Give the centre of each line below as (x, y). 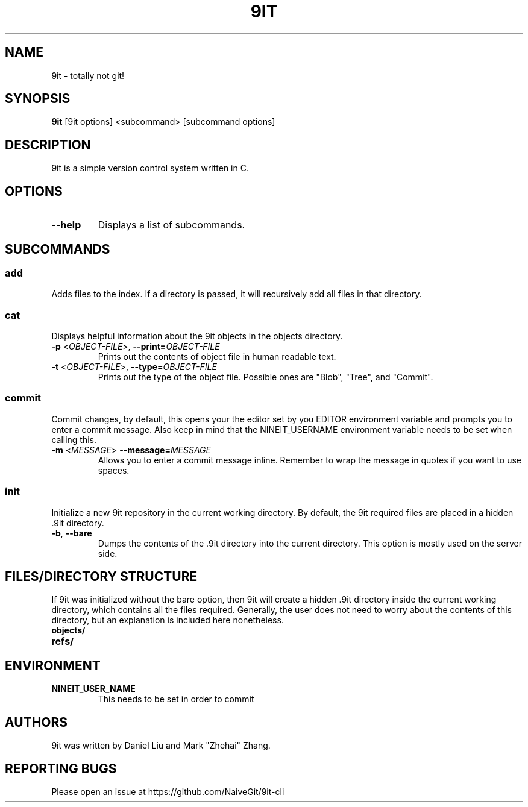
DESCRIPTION (48, 145)
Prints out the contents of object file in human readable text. (217, 357)
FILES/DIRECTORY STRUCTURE (101, 577)
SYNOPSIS (38, 99)
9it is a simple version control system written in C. (150, 168)
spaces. (114, 470)
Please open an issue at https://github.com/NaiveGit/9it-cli (168, 791)
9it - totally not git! (88, 75)
